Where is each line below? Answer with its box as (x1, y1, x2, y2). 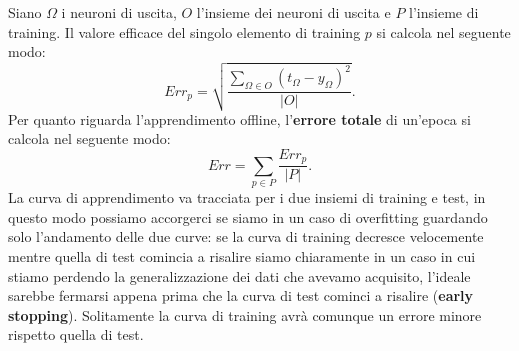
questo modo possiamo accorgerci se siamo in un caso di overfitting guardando (8, 206, 488, 227)
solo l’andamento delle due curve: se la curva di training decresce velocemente (8, 226, 484, 247)
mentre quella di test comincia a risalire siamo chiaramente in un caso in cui (8, 245, 476, 266)
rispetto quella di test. (8, 324, 144, 345)
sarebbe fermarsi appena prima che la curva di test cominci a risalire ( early (8, 285, 474, 306)
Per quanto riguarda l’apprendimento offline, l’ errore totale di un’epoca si (8, 108, 471, 129)
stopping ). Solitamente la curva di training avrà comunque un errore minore (8, 304, 482, 325)
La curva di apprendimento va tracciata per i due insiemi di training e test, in (8, 187, 486, 208)
